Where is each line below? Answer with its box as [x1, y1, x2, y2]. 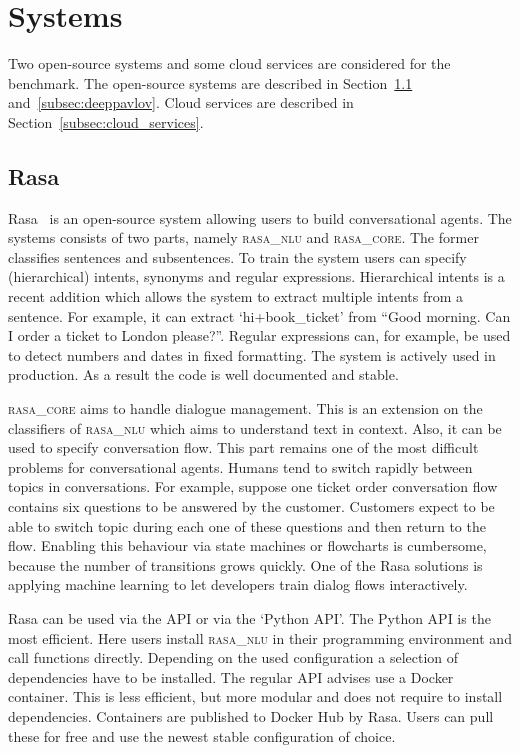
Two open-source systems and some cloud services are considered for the [8, 53, 451, 74]
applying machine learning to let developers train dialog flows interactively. [8, 574, 468, 595]
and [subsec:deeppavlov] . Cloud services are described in [8, 92, 354, 113]
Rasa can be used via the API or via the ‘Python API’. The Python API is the [8, 607, 491, 628]
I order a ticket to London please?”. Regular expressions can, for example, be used [8, 325, 511, 346]
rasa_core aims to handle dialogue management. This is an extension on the [8, 398, 483, 419]
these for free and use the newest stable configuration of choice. [8, 725, 396, 746]
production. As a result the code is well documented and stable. [8, 364, 399, 385]
